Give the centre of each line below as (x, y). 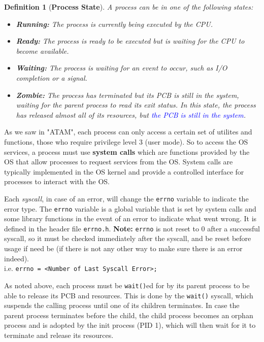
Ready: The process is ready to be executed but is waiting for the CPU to (130, 41)
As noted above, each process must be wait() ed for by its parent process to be (127, 285)
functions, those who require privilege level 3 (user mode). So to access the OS (126, 141)
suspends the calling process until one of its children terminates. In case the (122, 305)
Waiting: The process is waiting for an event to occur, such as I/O (122, 68)
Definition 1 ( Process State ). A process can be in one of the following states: (129, 7)
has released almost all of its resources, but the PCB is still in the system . (131, 114)
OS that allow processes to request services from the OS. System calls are (119, 162)
